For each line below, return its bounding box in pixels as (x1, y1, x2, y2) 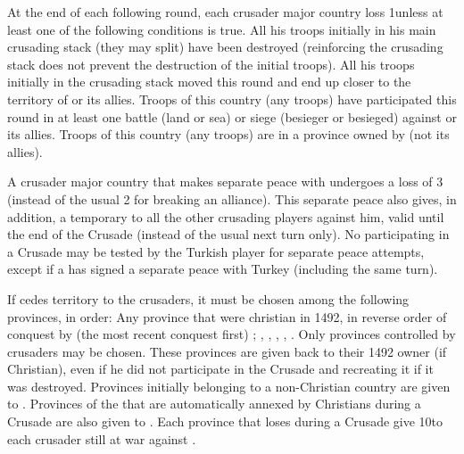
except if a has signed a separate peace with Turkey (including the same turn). (7, 260, 438, 278)
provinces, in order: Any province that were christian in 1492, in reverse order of (7, 307, 447, 326)
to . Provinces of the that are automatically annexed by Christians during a (7, 394, 421, 413)
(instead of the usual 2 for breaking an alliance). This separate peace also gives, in (7, 189, 457, 208)
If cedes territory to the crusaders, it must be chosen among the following (7, 289, 410, 308)
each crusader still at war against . (7, 429, 196, 448)
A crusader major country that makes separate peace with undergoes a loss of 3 (7, 172, 443, 191)
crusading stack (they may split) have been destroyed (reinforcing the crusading (7, 37, 443, 56)
